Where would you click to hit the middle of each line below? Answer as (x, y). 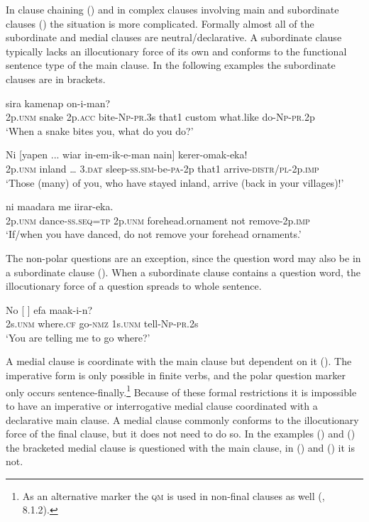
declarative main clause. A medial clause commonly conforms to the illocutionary (182, 419)
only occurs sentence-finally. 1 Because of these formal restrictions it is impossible (181, 391)
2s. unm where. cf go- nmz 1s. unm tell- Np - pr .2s (102, 323)
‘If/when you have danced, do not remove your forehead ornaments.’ (154, 234)
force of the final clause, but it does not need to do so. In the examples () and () (181, 434)
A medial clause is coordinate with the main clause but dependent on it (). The (179, 361)
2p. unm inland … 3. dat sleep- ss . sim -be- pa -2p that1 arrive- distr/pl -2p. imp (163, 168)
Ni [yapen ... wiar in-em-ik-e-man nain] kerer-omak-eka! (127, 154)
